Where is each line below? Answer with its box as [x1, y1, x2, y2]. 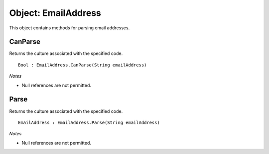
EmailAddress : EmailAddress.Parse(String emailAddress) [18, 119, 160, 125]
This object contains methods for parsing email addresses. [9, 25, 130, 31]
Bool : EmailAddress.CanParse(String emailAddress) [18, 62, 147, 68]
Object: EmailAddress [9, 7, 102, 18]
